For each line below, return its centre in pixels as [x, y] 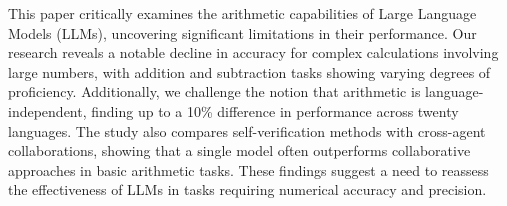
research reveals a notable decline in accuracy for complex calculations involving [253, 52]
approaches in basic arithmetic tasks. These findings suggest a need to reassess [248, 169]
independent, [47, 110]
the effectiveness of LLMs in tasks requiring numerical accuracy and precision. [247, 189]
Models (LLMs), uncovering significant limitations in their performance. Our [242, 32]
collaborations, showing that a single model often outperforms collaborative [239, 150]
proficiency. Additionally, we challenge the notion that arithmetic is [214, 91]
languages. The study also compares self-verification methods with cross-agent [247, 130]
